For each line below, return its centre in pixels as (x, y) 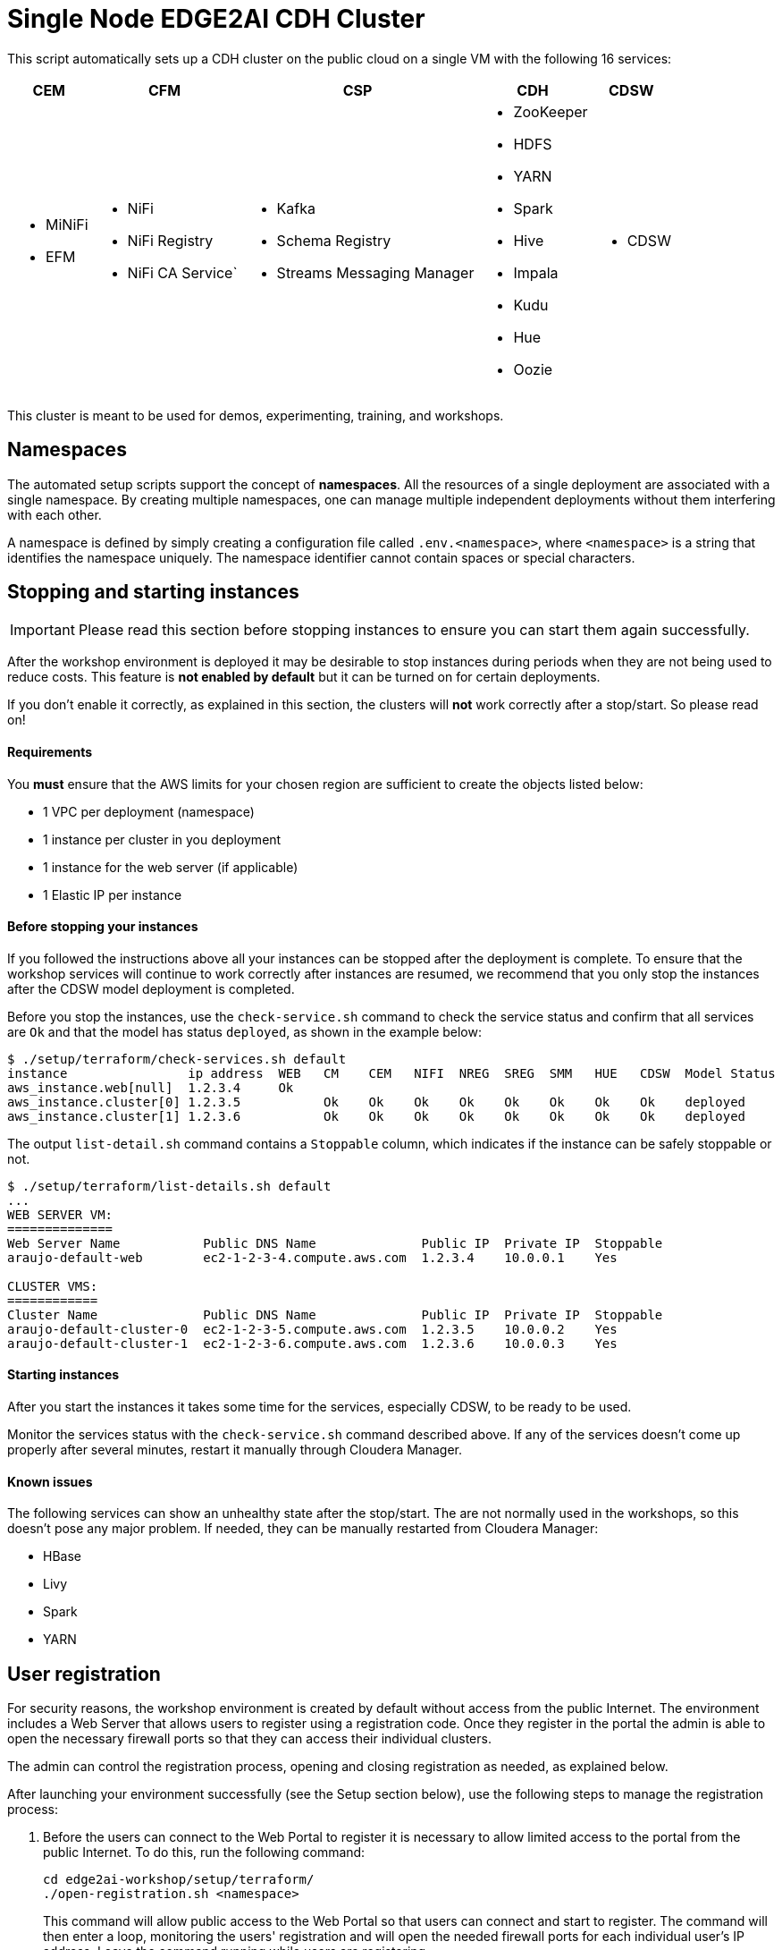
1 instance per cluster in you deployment (162, 839)
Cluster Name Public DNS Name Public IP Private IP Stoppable (335, 1314)
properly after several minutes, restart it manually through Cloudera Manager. (235, 1450)
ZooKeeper (551, 111)
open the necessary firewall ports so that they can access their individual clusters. (249, 1739)
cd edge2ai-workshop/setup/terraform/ (179, 1880)
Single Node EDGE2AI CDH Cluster (216, 19)
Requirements (50, 752)
